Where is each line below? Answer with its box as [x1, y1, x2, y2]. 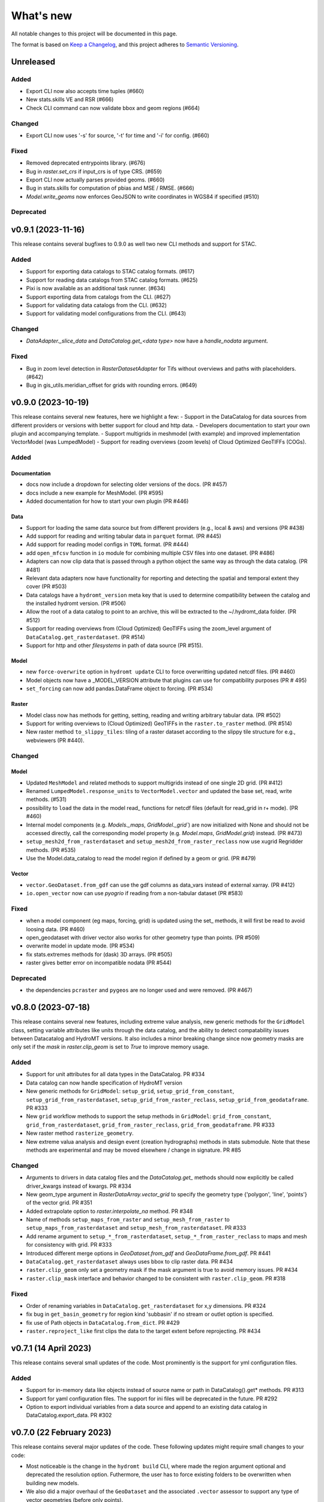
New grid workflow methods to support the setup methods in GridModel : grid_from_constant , [26, 1113, 271, 1120]
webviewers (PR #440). [26, 737, 85, 744]
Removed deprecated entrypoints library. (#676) [26, 159, 146, 166]
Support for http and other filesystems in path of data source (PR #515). [26, 642, 203, 649]
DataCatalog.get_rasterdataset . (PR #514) [26, 633, 145, 640]
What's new [11, 9, 73, 22]
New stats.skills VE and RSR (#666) [26, 96, 114, 103]
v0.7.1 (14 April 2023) [11, 1343, 92, 1353]
